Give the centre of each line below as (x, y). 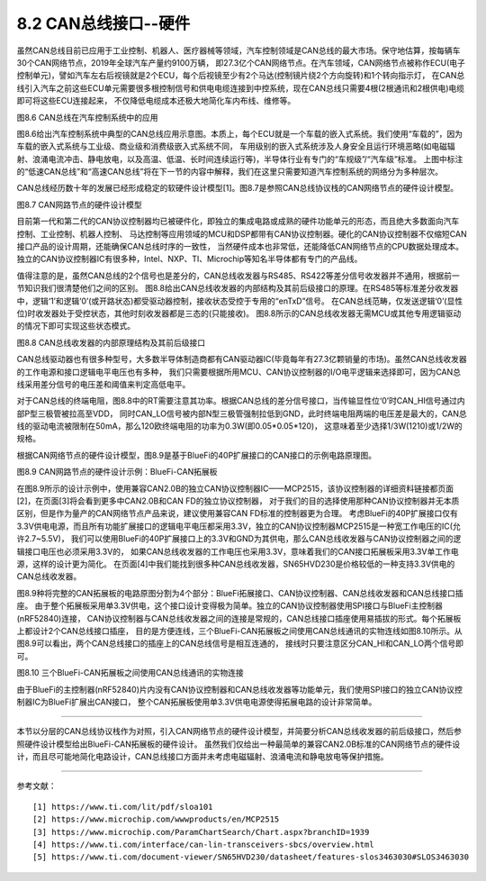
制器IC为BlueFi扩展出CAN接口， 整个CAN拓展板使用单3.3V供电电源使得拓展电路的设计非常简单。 (197, 702)
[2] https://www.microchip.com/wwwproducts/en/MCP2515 (156, 819)
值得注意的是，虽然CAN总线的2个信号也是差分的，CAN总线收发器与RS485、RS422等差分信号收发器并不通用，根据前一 (238, 276)
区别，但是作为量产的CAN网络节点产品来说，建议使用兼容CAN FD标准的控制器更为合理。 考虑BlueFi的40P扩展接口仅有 (238, 513)
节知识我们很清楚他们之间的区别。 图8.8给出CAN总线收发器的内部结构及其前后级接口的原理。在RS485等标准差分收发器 (238, 288)
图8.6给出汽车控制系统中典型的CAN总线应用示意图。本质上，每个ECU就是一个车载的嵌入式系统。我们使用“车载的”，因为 (240, 133)
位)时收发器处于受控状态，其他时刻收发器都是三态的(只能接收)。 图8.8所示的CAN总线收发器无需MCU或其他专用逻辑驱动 (239, 313)
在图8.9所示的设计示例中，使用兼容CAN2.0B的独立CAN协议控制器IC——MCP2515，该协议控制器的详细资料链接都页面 (235, 488)
